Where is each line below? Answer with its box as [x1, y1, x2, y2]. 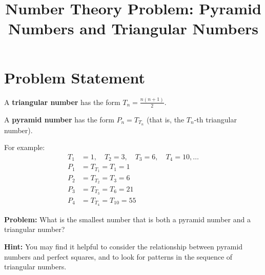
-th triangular [194, 114, 237, 124]
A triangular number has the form [4, 96, 120, 107]
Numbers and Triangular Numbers [8, 18, 258, 39]
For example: [4, 142, 45, 153]
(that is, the [146, 114, 185, 124]
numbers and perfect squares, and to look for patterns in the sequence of [4, 251, 233, 262]
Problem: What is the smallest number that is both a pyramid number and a [4, 214, 251, 224]
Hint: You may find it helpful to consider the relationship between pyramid [4, 241, 243, 251]
